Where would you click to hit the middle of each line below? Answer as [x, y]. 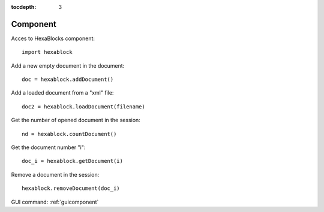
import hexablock [47, 52]
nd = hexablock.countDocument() [69, 134]
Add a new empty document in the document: [68, 65]
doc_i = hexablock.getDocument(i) [72, 161]
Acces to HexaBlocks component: [53, 38]
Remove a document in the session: [55, 174]
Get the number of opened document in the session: [76, 120]
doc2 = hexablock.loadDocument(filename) [83, 107]
